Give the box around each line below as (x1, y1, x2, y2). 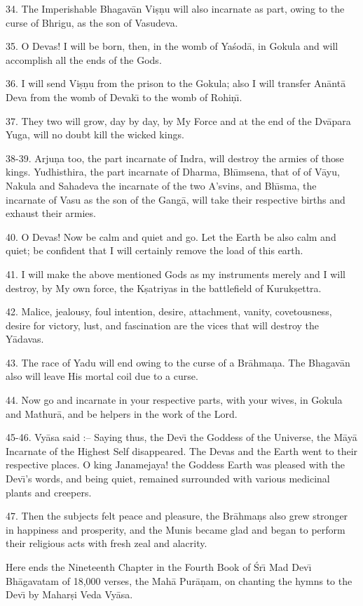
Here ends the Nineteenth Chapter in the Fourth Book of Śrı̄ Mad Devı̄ (6, 560, 312, 574)
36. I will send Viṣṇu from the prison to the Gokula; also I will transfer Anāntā (6, 76, 346, 91)
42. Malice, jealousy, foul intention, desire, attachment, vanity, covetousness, (6, 304, 332, 319)
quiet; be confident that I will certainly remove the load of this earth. (6, 243, 303, 258)
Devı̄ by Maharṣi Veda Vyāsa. (6, 587, 133, 602)
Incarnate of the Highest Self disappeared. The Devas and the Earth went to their (6, 443, 358, 458)
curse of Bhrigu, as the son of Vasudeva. (6, 15, 178, 29)
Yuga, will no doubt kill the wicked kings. (6, 127, 184, 142)
